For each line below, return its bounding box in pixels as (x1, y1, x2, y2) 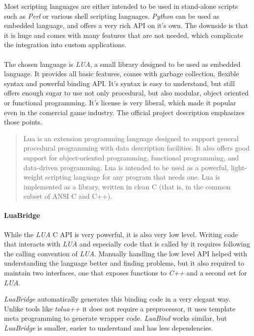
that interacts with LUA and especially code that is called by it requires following (4, 239, 250, 249)
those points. (4, 117, 42, 127)
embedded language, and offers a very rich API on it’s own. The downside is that (4, 20, 249, 31)
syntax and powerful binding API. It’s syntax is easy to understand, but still (4, 78, 235, 88)
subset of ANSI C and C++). (23, 191, 113, 201)
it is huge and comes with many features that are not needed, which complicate (4, 30, 243, 40)
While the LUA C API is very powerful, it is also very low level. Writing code (4, 229, 238, 239)
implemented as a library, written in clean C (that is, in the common (23, 181, 231, 191)
